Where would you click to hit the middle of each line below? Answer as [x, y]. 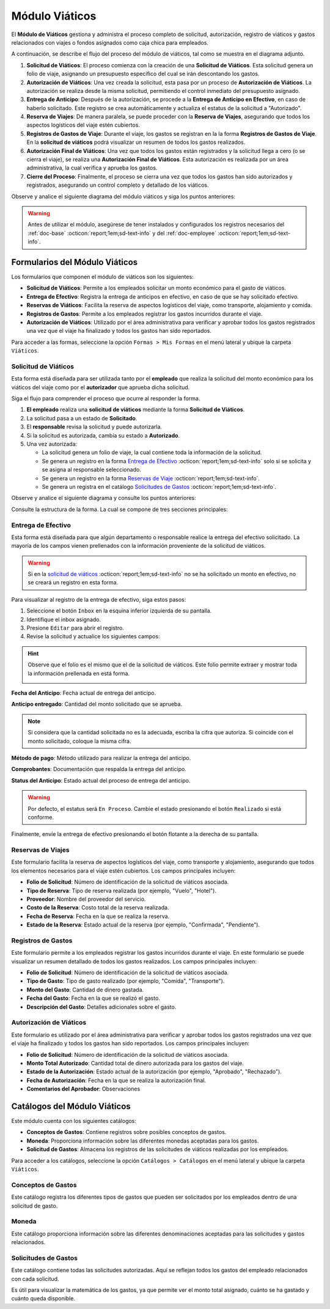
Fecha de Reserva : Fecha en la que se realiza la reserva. [98, 916]
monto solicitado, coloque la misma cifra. [79, 741]
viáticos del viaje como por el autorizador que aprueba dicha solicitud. [101, 387]
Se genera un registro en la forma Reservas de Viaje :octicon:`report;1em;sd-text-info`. [151, 478]
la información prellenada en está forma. [79, 673]
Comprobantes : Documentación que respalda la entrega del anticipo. [99, 769]
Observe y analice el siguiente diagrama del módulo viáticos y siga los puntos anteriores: [123, 196]
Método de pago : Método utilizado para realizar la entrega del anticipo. [101, 758]
